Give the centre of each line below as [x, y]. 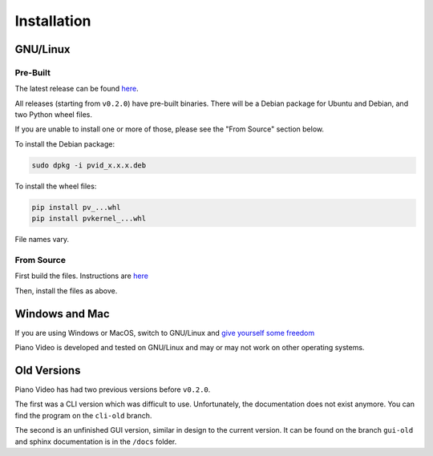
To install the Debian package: [65, 143]
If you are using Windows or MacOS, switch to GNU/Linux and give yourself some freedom [165, 333]
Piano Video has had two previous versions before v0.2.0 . [113, 389]
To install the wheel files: [56, 186]
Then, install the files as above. [66, 291]
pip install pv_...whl [76, 207]
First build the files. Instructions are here [81, 276]
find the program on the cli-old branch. [83, 415]
